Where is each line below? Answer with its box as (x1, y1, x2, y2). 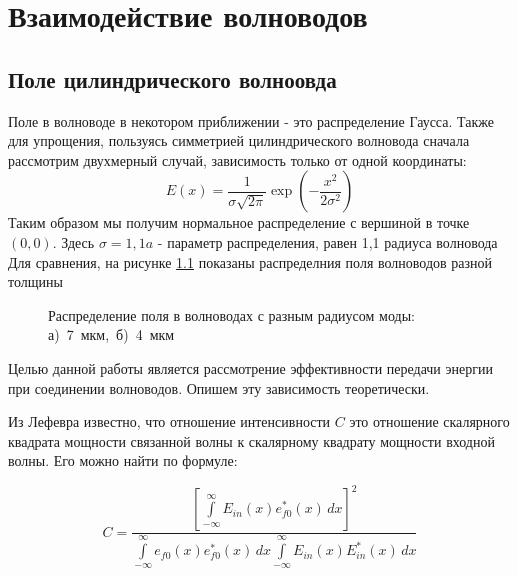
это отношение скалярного (349, 411, 510, 432)
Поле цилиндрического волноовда (8, 63, 337, 94)
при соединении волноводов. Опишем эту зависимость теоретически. (8, 377, 430, 398)
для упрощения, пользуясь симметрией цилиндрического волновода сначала (8, 130, 470, 151)
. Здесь (52, 231, 95, 252)
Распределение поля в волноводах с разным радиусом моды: (48, 304, 415, 325)
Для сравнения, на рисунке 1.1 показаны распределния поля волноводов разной (8, 251, 493, 272)
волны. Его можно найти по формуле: (8, 450, 238, 471)
